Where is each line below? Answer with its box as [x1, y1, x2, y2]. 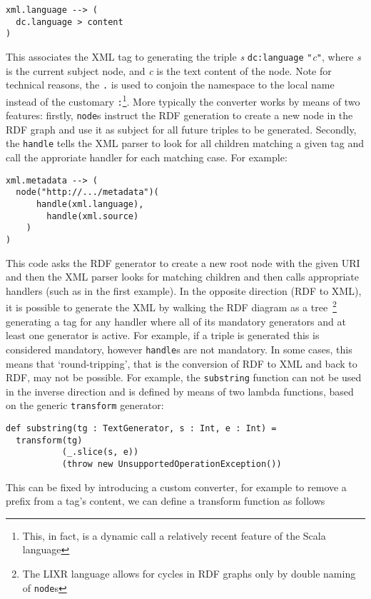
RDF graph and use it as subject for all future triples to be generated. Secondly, [6, 121, 357, 136]
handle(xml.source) [46, 211, 139, 221]
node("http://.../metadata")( [16, 187, 159, 198]
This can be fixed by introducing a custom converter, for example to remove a [6, 479, 347, 494]
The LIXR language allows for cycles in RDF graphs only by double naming [22, 566, 356, 580]
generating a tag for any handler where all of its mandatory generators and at [6, 313, 346, 328]
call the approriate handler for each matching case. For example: [6, 150, 288, 165]
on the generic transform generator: [6, 398, 164, 413]
